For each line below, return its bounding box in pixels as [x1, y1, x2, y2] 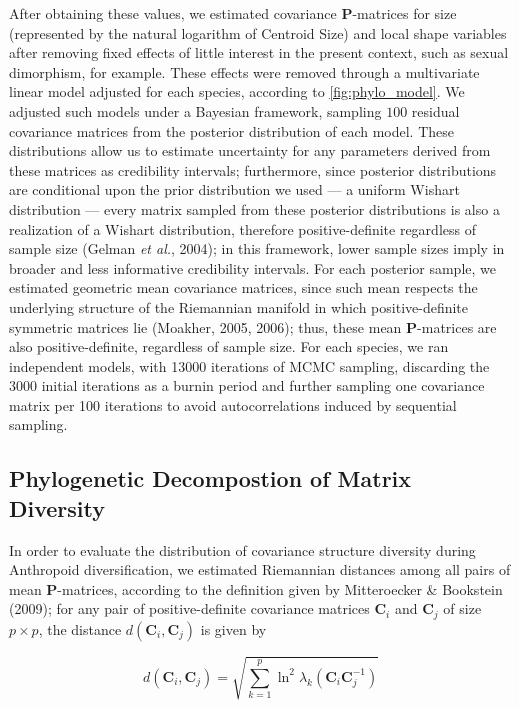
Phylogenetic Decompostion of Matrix [9, 463, 412, 494]
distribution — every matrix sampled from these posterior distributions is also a [9, 198, 500, 219]
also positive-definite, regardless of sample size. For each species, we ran [9, 336, 449, 357]
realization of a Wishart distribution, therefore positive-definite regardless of [9, 218, 476, 239]
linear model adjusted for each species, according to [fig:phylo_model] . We [9, 81, 465, 102]
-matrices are [417, 316, 497, 337]
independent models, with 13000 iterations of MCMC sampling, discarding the [9, 355, 490, 376]
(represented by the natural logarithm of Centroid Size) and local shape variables [9, 22, 507, 43]
